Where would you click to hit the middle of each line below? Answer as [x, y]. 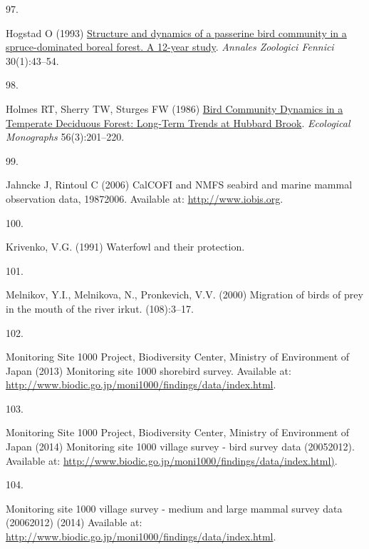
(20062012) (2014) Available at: [74, 522]
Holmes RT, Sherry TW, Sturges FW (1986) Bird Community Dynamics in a [175, 108]
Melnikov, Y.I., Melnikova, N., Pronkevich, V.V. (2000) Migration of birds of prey [184, 294]
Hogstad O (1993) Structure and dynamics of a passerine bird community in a [176, 32]
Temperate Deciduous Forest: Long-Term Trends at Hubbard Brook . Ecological [178, 122]
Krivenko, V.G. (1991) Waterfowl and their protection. [125, 247]
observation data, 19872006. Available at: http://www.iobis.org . [145, 198]
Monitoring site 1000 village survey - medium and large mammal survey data [174, 508]
